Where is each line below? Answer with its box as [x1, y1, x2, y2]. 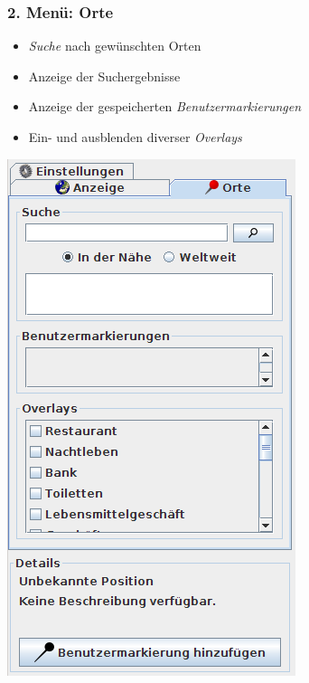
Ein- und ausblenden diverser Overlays [28, 128, 242, 146]
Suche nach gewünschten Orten [28, 36, 201, 55]
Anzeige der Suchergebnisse [28, 66, 181, 85]
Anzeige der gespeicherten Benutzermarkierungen [28, 97, 302, 116]
